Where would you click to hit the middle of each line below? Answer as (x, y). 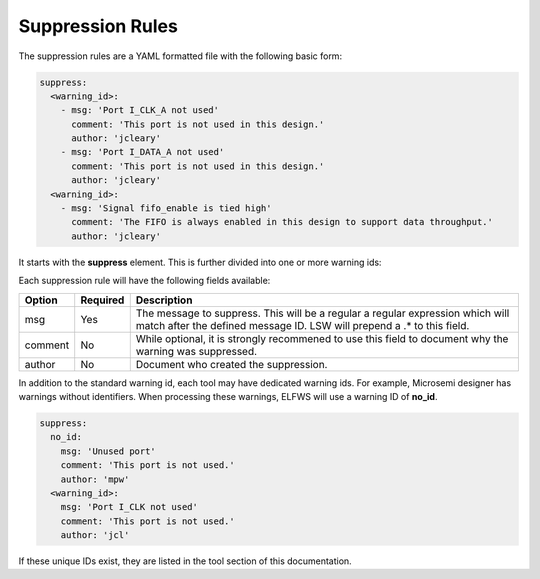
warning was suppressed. (196, 351)
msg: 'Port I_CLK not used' (129, 507)
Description (164, 300)
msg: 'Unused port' (108, 451)
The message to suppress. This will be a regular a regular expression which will (322, 313)
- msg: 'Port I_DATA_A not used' (142, 152)
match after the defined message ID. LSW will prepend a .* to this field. (302, 325)
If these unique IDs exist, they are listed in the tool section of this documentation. (185, 561)
